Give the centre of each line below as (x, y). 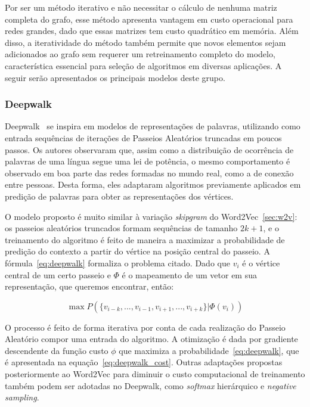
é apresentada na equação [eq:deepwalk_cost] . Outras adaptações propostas (144, 362)
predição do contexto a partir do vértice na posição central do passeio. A (137, 251)
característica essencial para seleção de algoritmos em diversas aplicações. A (143, 65)
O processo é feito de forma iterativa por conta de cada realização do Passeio (145, 327)
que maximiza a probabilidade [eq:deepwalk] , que (209, 350)
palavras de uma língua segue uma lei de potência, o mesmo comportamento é (148, 161)
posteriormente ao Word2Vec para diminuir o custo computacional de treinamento (155, 374)
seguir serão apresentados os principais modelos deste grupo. (115, 77)
